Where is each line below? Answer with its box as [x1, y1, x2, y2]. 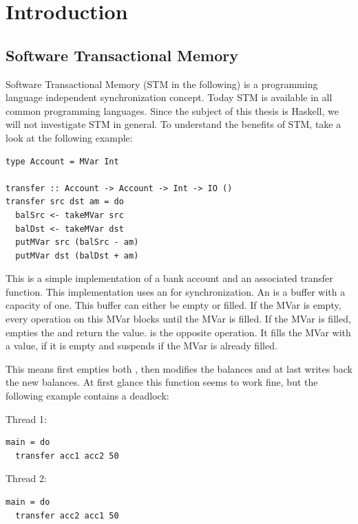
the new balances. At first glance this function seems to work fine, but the [6, 375, 318, 389]
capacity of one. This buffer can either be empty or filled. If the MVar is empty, [6, 298, 341, 312]
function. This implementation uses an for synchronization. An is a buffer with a [6, 284, 346, 298]
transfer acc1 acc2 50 [15, 450, 119, 461]
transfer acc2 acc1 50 [15, 510, 119, 521]
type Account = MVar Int [6, 156, 119, 166]
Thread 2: [6, 471, 47, 485]
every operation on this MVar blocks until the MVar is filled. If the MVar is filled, [6, 312, 351, 326]
